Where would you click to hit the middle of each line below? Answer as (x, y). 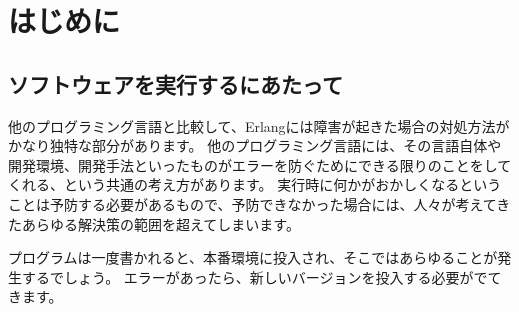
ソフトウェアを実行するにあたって (175, 83)
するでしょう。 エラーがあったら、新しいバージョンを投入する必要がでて (261, 276)
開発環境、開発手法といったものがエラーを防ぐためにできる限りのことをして (260, 164)
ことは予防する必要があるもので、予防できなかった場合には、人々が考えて (252, 203)
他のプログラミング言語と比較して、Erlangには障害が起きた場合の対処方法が (259, 125)
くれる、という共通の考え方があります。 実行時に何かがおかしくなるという (255, 184)
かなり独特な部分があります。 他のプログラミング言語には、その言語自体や (255, 145)
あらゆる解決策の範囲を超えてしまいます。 (160, 223)
